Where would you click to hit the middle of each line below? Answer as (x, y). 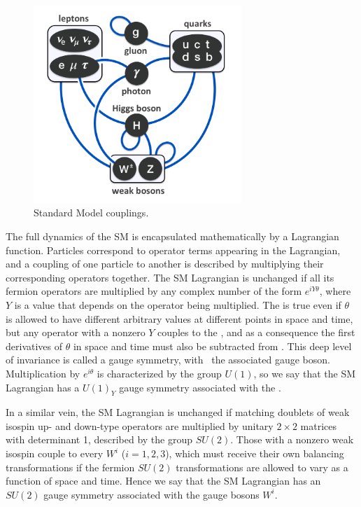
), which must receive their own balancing (255, 453)
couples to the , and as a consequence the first (256, 332)
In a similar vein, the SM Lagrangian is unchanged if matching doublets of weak (178, 412)
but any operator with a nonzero (76, 332)
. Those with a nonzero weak (292, 439)
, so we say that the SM (305, 373)
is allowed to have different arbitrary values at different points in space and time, (179, 318)
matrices (319, 425)
